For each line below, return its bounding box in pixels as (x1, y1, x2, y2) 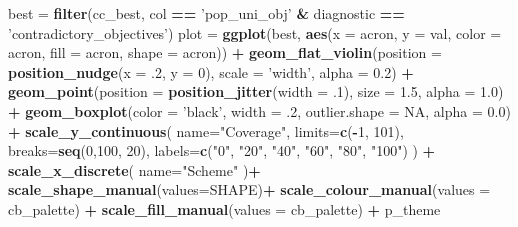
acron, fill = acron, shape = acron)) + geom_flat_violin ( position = (8, 42, 442, 63)
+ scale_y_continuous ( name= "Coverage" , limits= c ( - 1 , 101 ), (8, 120, 404, 141)
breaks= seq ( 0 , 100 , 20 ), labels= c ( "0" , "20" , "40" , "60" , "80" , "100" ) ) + (8, 140, 436, 161)
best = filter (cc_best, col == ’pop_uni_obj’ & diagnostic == (8, 3, 405, 23)
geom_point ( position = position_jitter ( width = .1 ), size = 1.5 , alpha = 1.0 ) (8, 81, 504, 102)
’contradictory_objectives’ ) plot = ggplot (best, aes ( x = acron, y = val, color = (8, 22, 502, 43)
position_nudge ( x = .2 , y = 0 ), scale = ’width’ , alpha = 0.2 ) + (8, 61, 414, 82)
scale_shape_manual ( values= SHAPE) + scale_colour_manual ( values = (8, 179, 491, 200)
